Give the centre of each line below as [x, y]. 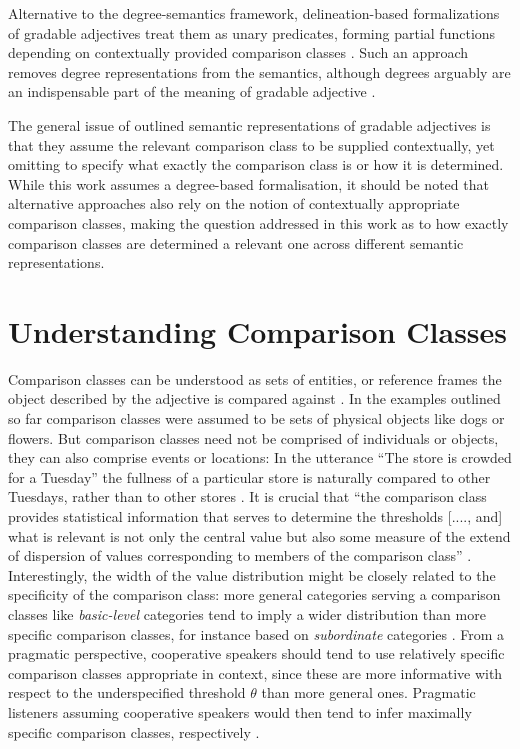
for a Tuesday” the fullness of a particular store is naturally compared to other [249, 476]
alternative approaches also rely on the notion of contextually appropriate [234, 203]
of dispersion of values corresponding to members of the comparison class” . [240, 555]
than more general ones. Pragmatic [368, 692]
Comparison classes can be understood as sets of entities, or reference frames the [255, 378]
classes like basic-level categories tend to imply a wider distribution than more [247, 613]
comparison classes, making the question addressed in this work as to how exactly [258, 222]
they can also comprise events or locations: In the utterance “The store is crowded [260, 457]
